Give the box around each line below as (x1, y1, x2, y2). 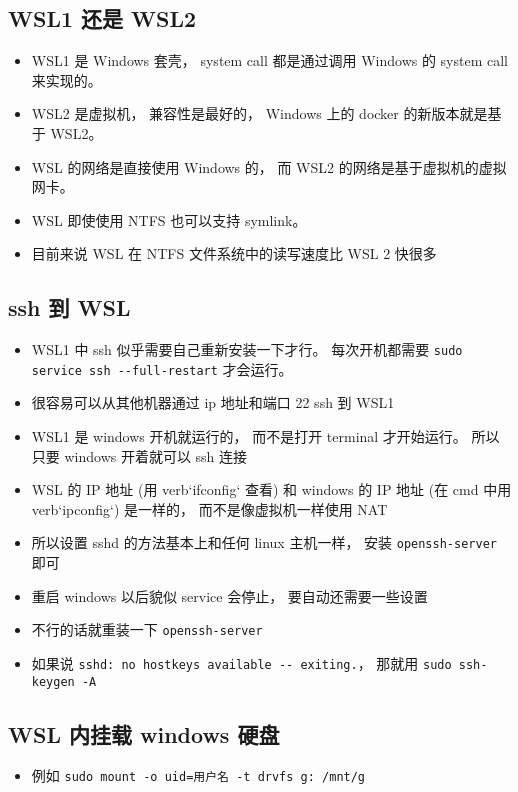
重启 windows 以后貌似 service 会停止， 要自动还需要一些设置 (31, 585, 428, 606)
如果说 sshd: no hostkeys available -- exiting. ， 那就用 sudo (31, 652, 452, 673)
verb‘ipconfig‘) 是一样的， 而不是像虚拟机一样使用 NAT (31, 498, 388, 519)
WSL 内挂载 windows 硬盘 (8, 718, 280, 749)
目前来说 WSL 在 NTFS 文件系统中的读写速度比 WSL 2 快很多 (31, 243, 437, 264)
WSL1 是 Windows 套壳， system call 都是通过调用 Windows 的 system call (31, 50, 509, 71)
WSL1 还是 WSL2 (8, 3, 197, 34)
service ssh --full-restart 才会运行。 (31, 358, 293, 379)
